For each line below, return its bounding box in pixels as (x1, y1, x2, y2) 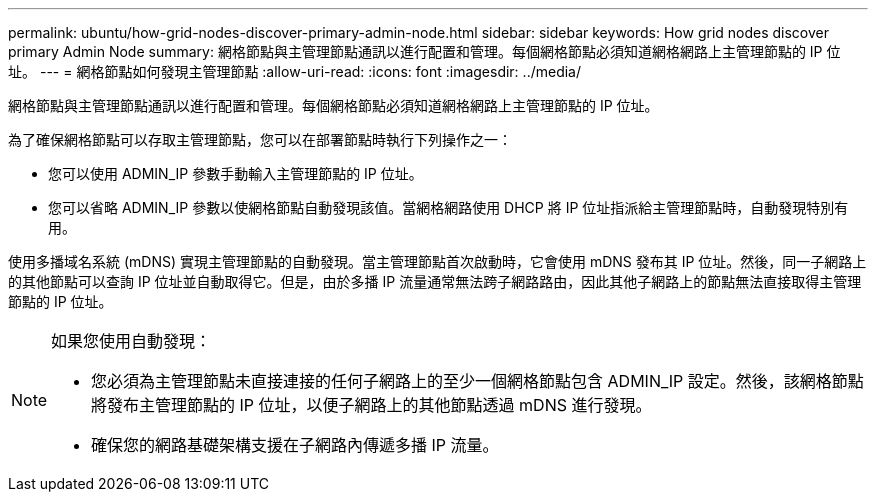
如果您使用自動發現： (51, 331, 212, 351)
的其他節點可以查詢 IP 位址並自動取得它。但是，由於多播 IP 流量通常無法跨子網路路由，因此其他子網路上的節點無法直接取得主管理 (8, 273, 862, 290)
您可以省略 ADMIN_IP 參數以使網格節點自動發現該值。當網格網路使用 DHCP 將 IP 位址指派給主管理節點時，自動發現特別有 (48, 199, 849, 216)
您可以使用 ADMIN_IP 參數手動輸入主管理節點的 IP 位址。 (48, 165, 423, 182)
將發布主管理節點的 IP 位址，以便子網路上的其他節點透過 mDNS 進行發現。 (91, 395, 652, 415)
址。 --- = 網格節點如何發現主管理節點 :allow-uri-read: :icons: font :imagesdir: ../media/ (8, 63, 582, 80)
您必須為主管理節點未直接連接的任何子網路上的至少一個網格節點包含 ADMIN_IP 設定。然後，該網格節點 (91, 371, 864, 391)
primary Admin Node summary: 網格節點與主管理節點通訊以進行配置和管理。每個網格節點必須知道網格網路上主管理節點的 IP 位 (8, 43, 841, 60)
